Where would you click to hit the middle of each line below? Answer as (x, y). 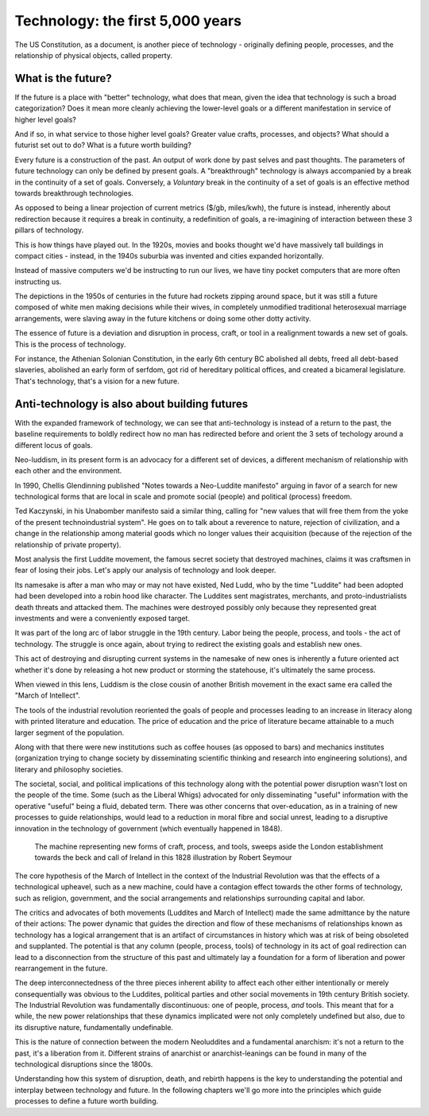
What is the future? (63, 78)
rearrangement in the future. (61, 968)
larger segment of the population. (70, 733)
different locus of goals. (54, 445)
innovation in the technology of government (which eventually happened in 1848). (149, 828)
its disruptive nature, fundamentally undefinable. (94, 1027)
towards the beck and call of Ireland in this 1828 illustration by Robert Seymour (163, 857)
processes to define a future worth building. (87, 1101)
